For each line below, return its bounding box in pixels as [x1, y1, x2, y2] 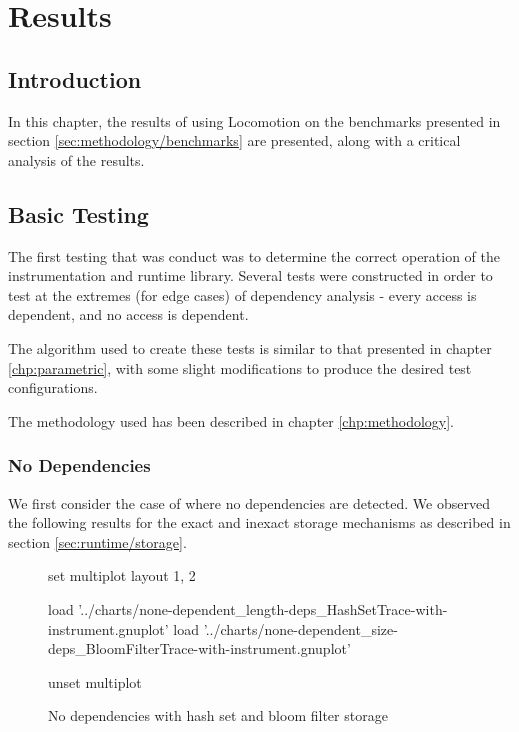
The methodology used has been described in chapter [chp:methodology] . [8, 410, 455, 431]
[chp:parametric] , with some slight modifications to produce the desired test [8, 357, 472, 378]
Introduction [8, 63, 142, 94]
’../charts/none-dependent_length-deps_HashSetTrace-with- [78, 598, 448, 619]
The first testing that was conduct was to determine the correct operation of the [8, 245, 501, 266]
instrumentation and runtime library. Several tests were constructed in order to [8, 265, 493, 286]
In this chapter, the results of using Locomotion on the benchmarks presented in [8, 110, 501, 131]
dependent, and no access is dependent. [8, 304, 249, 325]
